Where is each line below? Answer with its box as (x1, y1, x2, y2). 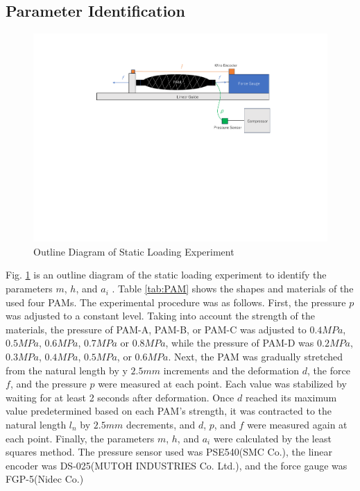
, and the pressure (10, 376, 87, 391)
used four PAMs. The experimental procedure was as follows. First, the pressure (6, 294, 346, 309)
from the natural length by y (6, 363, 128, 377)
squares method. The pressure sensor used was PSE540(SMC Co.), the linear (6, 444, 332, 459)
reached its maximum (245, 390, 337, 404)
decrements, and (126, 417, 196, 431)
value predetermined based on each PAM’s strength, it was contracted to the (6, 403, 332, 418)
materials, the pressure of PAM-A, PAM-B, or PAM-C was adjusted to (6, 322, 307, 336)
